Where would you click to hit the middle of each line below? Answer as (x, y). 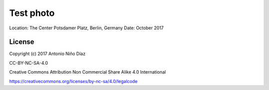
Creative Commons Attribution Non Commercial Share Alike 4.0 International (88, 72)
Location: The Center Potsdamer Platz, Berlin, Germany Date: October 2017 (86, 28)
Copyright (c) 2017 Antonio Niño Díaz (47, 54)
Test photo (32, 13)
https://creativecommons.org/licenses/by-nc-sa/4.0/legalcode (73, 81)
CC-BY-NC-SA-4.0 (29, 63)
